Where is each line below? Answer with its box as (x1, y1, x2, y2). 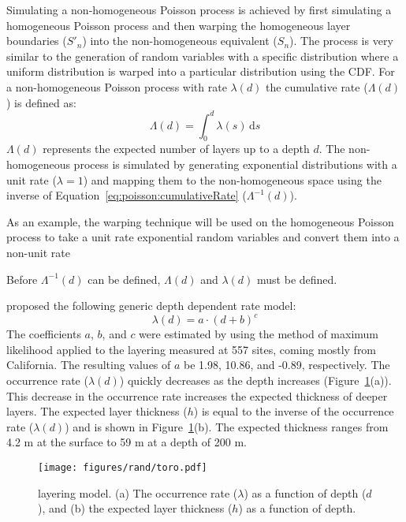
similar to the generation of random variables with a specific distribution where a (6, 47, 399, 64)
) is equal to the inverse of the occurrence (193, 403, 394, 419)
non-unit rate (6, 244, 70, 261)
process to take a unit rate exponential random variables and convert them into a (6, 229, 400, 245)
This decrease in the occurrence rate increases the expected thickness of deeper (6, 387, 388, 404)
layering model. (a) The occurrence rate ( (38, 484, 238, 501)
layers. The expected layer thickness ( (6, 403, 188, 419)
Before (6, 270, 38, 287)
